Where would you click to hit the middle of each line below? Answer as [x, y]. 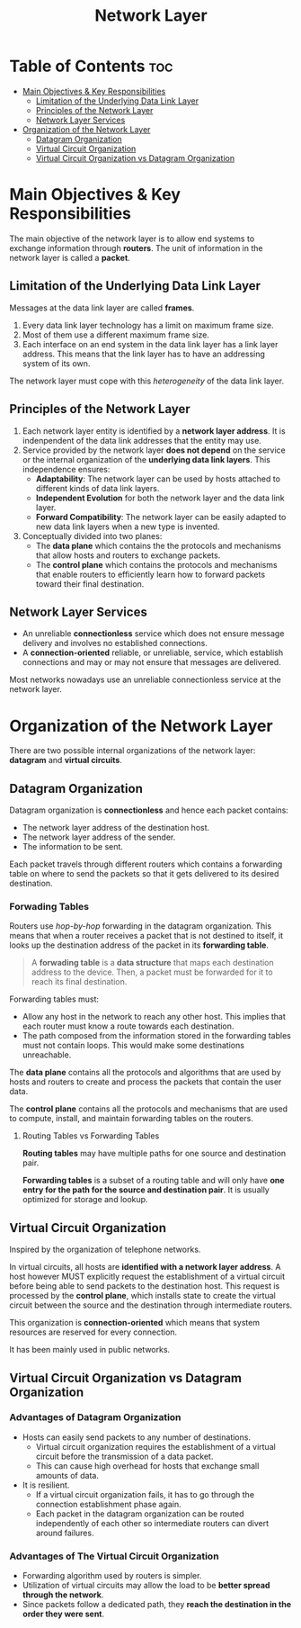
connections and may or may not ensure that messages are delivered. [151, 662]
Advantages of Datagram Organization [95, 1417]
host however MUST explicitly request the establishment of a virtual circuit [147, 1277]
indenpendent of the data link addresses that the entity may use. [142, 440]
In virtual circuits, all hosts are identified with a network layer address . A [145, 1267]
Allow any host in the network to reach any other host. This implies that [154, 1017]
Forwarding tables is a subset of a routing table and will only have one [153, 1181]
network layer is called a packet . [70, 257]
